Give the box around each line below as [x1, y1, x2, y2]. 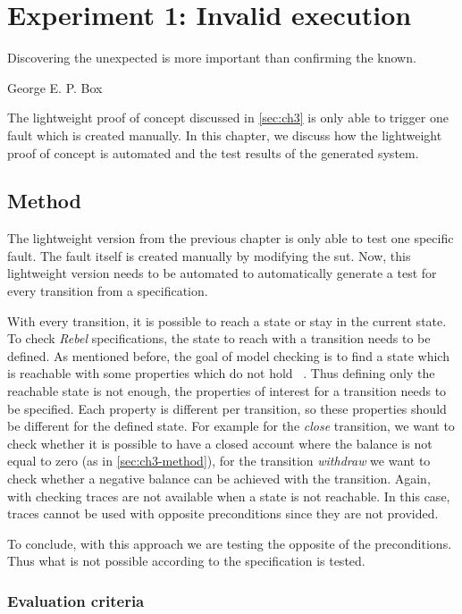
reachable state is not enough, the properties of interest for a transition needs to [7, 382, 447, 400]
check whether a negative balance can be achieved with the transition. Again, [7, 469, 431, 488]
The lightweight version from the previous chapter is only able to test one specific [7, 229, 454, 248]
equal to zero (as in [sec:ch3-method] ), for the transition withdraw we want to [7, 451, 431, 470]
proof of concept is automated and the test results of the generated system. [7, 143, 419, 162]
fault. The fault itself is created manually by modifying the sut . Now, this [7, 246, 411, 265]
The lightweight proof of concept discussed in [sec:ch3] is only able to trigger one [7, 108, 449, 127]
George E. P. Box [7, 78, 103, 97]
